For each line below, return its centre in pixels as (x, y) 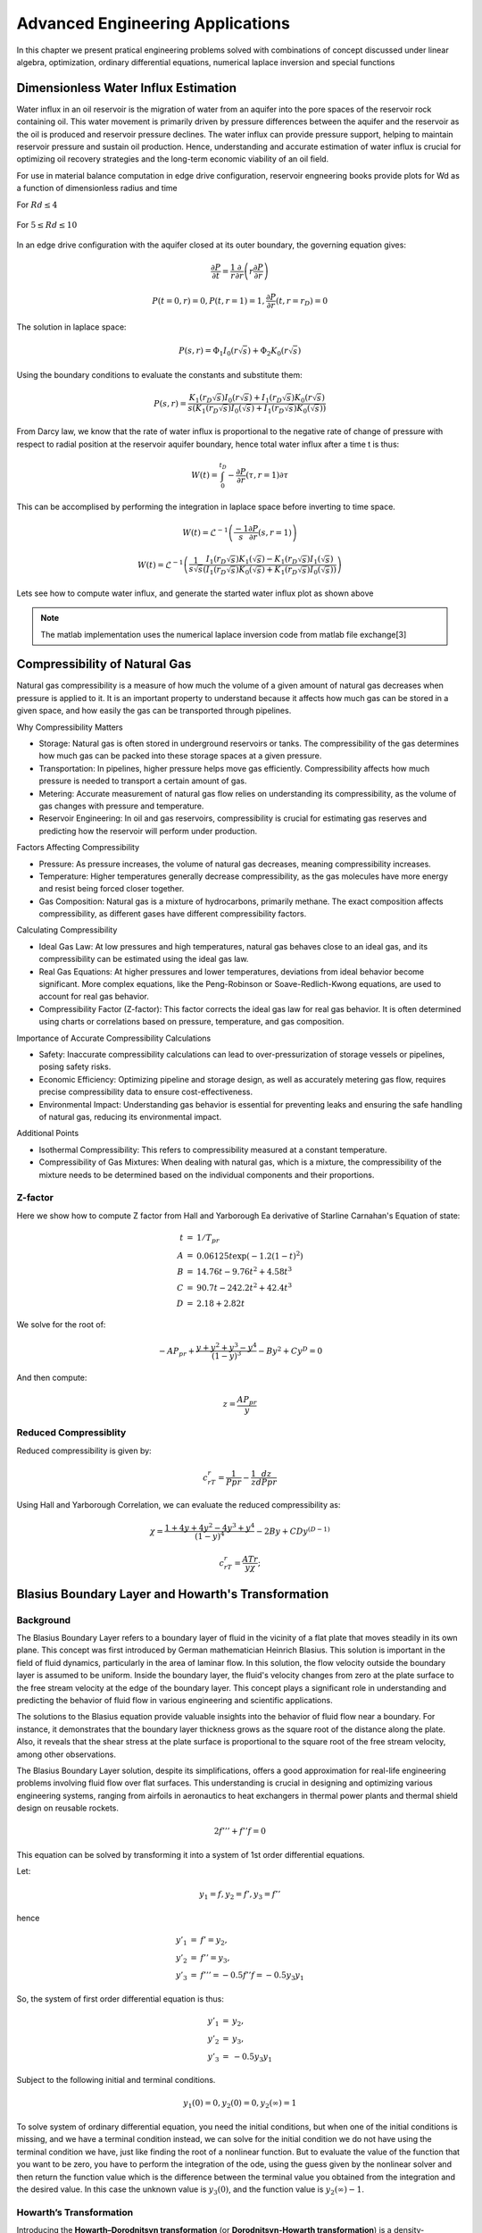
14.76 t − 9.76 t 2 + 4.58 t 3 (245, 1271)
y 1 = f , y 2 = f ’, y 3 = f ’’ (240, 1895)
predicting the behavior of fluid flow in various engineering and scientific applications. (175, 1700)
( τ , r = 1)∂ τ (267, 475)
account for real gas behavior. (94, 997)
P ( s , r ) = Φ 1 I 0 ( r (208, 352)
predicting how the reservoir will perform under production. (148, 831)
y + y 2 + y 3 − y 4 (227, 1346)
